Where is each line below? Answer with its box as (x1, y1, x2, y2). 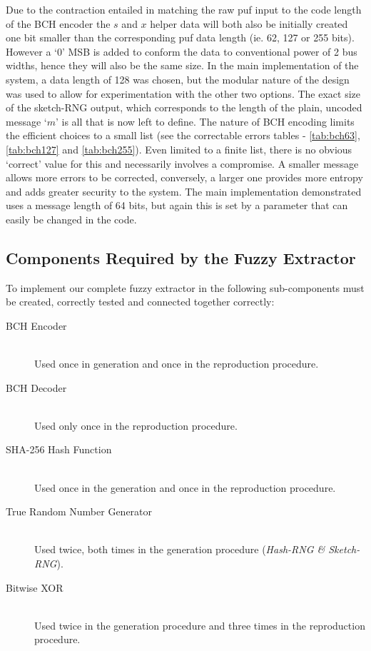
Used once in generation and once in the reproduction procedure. (34, 356, 319, 371)
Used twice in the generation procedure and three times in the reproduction (34, 617, 365, 632)
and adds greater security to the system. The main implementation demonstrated (6, 183, 362, 198)
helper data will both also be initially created (150, 16, 348, 31)
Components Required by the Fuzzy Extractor (6, 246, 356, 268)
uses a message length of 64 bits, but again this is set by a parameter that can (6, 198, 348, 213)
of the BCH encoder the (6, 16, 111, 31)
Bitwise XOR (6, 580, 63, 595)
